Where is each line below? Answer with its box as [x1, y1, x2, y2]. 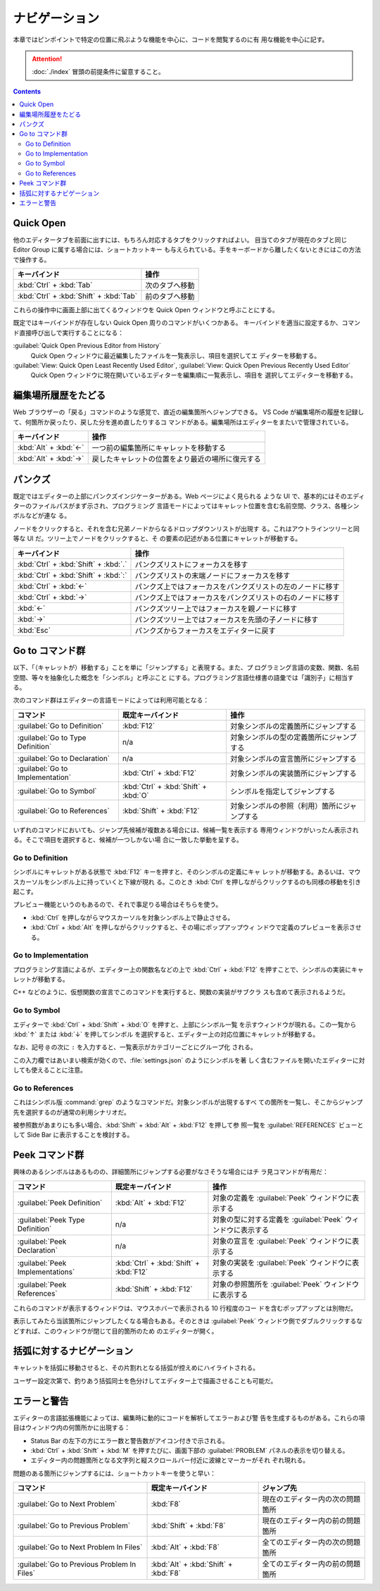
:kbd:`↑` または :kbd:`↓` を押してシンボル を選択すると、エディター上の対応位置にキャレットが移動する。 [13, 1030, 319, 1039]
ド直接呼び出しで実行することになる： [13, 328, 125, 337]
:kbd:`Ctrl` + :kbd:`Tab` [17, 280, 93, 290]
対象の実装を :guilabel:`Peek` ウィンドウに [212, 1258, 353, 1268]
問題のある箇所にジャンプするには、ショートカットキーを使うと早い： [13, 1469, 216, 1478]
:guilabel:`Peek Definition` [17, 1198, 103, 1208]
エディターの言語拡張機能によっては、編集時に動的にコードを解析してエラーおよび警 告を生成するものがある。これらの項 [13, 1413, 365, 1422]
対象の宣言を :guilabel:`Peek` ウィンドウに [212, 1236, 353, 1246]
